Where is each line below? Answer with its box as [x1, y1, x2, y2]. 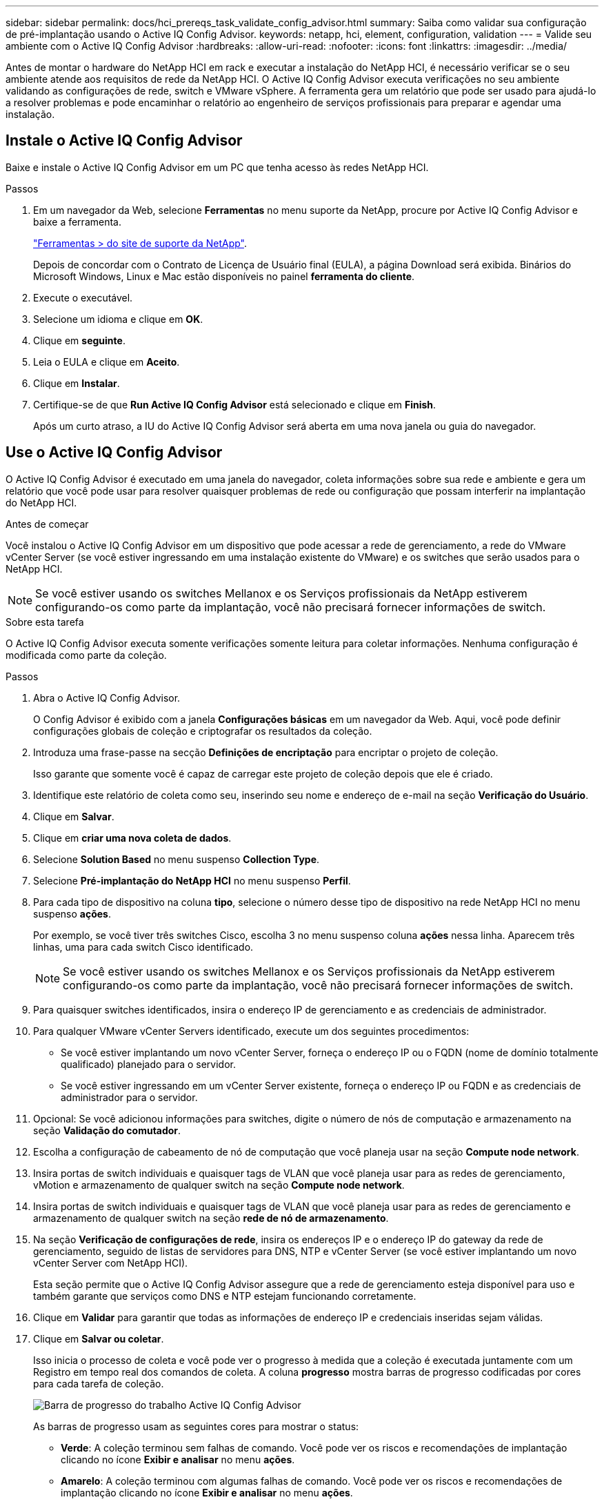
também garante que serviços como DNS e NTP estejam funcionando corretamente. [33, 1289, 416, 1302]
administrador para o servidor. [61, 1091, 198, 1103]
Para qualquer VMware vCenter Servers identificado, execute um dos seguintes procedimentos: [33, 1025, 470, 1037]
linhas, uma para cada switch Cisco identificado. [33, 940, 254, 953]
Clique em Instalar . [33, 377, 120, 389]
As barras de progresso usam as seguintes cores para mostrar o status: [33, 1420, 359, 1432]
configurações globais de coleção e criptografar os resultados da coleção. [33, 724, 372, 737]
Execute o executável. [33, 291, 133, 304]
